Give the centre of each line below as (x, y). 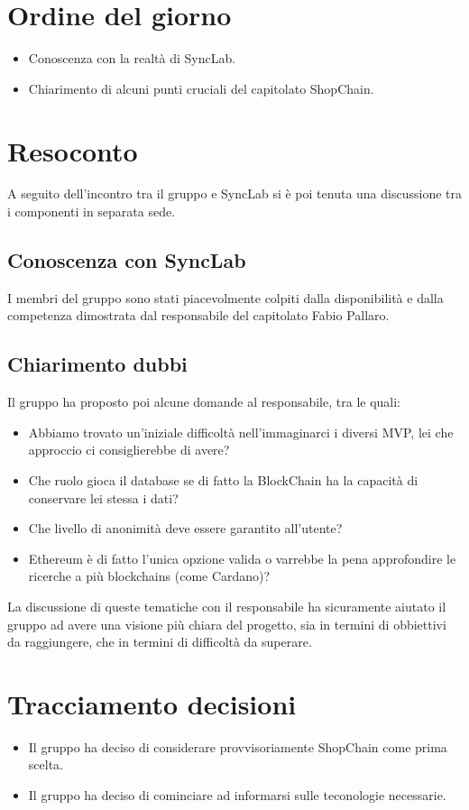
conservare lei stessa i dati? (103, 497)
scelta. (46, 764)
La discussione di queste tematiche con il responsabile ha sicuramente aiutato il (227, 606)
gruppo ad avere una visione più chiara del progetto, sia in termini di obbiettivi (227, 624)
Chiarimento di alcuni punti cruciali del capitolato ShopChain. (201, 88)
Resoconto (73, 150)
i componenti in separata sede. (92, 212)
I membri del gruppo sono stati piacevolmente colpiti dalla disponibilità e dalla (225, 297)
